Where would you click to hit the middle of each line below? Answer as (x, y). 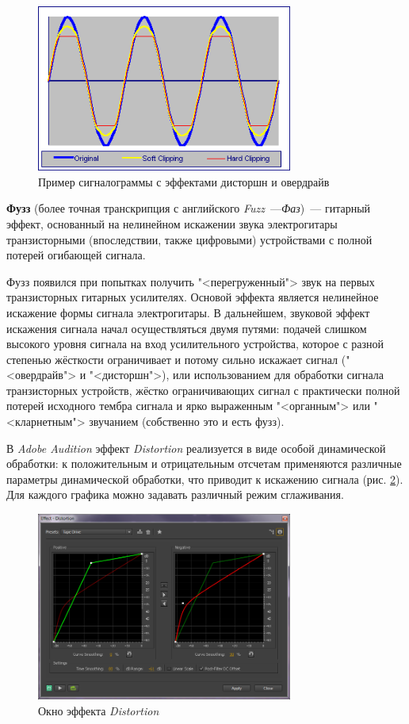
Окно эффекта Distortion (99, 710)
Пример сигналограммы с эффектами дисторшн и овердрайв (184, 181)
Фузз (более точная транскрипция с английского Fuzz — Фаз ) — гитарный (189, 208)
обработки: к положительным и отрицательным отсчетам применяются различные (204, 464)
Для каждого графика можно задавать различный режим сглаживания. (175, 494)
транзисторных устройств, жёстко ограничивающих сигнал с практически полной (203, 390)
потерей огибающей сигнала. (76, 255)
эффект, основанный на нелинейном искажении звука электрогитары (172, 223)
